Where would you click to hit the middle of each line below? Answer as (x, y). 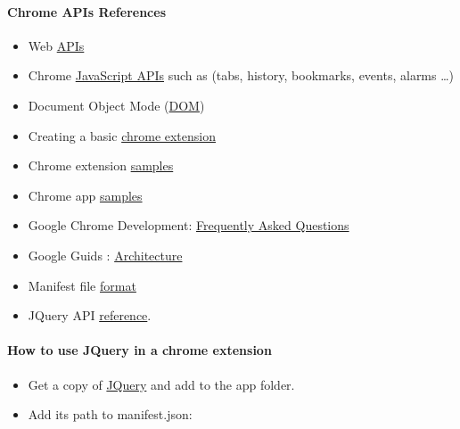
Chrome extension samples (101, 165)
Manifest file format (82, 285)
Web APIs (56, 45)
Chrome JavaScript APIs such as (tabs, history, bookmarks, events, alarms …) (241, 75)
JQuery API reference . (90, 315)
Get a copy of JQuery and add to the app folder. (161, 384)
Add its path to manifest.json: (110, 414)
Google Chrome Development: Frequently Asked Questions (189, 225)
